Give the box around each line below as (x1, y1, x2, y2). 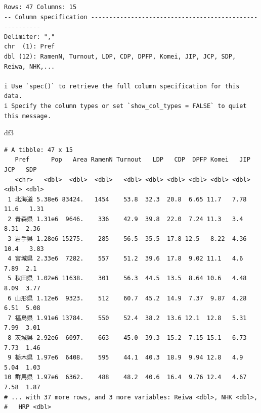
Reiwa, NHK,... (4, 63, 55, 70)
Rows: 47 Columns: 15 (4, 4, 77, 11)
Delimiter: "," (4, 33, 55, 40)
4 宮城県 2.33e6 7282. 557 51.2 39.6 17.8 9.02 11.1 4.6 (8, 255, 243, 263)
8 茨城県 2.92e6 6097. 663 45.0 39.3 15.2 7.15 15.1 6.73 (8, 334, 247, 341)
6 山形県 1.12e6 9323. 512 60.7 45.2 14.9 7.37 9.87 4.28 (8, 294, 247, 302)
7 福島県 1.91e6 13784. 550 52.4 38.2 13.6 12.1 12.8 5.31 (8, 314, 247, 322)
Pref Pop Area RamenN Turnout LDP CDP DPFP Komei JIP (15, 156, 250, 164)
